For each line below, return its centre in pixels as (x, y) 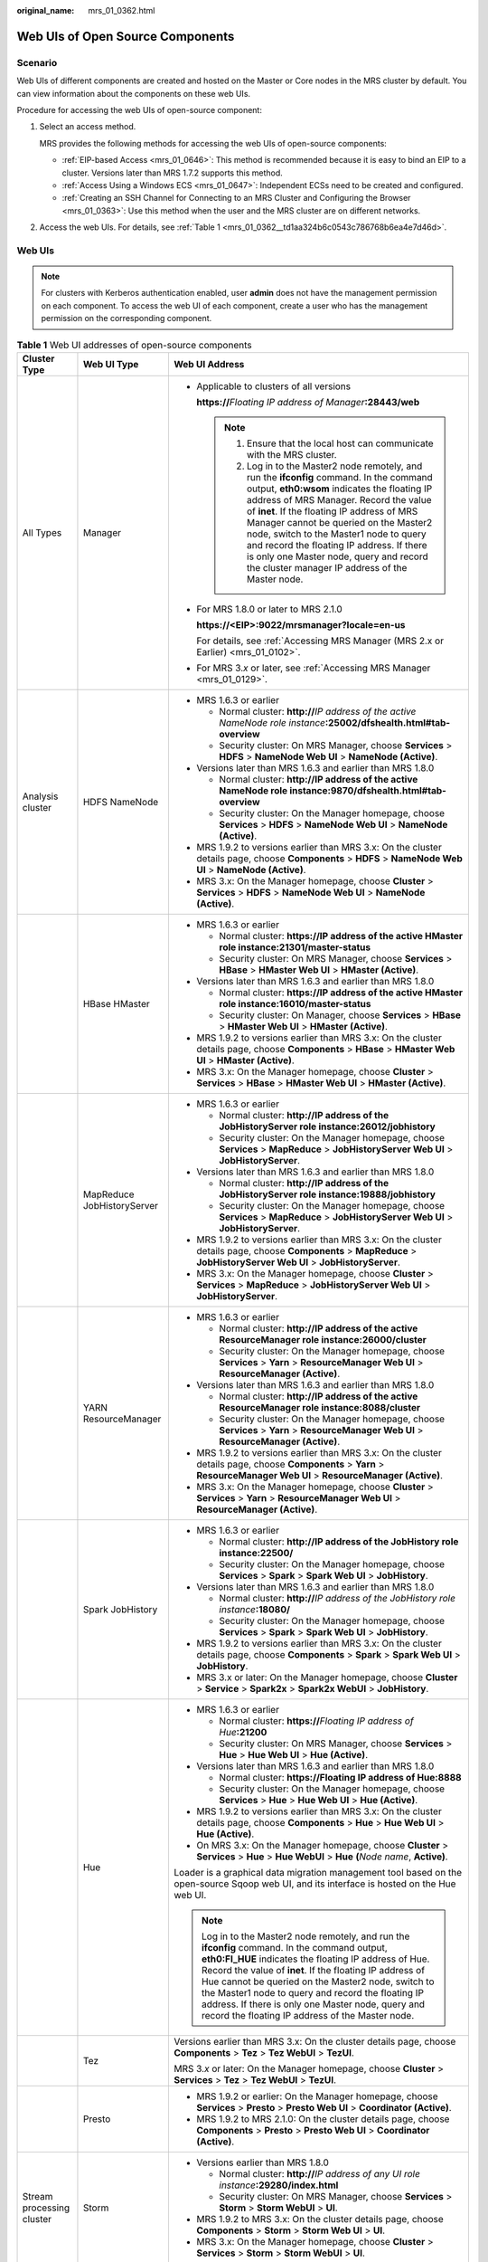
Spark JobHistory (120, 1609)
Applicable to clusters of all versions (274, 386)
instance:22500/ (256, 1553)
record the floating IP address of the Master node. (308, 2015)
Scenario (37, 62)
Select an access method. (88, 127)
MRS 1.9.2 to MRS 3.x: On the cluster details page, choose (320, 2219)
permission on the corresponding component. (127, 318)
